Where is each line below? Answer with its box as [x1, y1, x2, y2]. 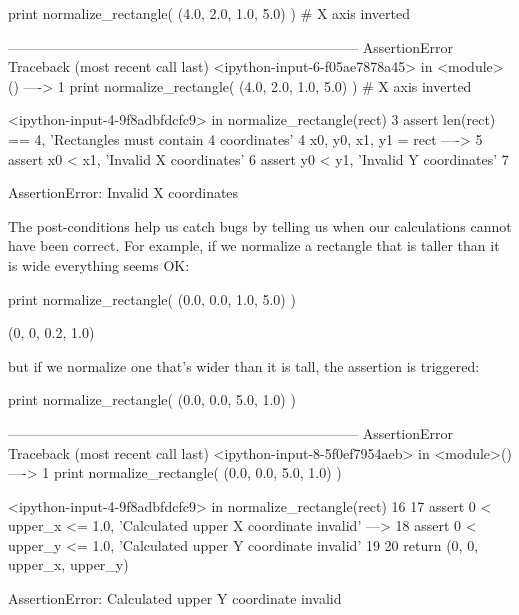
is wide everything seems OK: [8, 254, 190, 275]
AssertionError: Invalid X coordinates [8, 182, 239, 203]
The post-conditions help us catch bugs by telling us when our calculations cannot [8, 215, 512, 236]
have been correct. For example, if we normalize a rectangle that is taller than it [8, 235, 500, 256]
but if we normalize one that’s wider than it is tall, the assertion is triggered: [8, 355, 480, 376]
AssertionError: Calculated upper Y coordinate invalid [8, 588, 342, 609]
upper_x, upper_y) [8, 554, 129, 575]
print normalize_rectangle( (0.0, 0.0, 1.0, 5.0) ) [8, 288, 296, 309]
